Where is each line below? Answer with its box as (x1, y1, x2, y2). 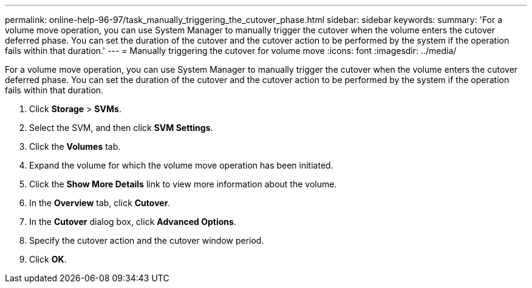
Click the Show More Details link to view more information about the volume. (29, 179, 337, 189)
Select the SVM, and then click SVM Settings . (29, 122, 213, 133)
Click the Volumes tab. (29, 141, 121, 152)
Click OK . (29, 254, 67, 264)
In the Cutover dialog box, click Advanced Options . (29, 216, 236, 227)
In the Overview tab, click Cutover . (29, 198, 171, 208)
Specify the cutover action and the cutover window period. (29, 235, 264, 246)
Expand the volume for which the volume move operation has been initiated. (29, 160, 333, 170)
